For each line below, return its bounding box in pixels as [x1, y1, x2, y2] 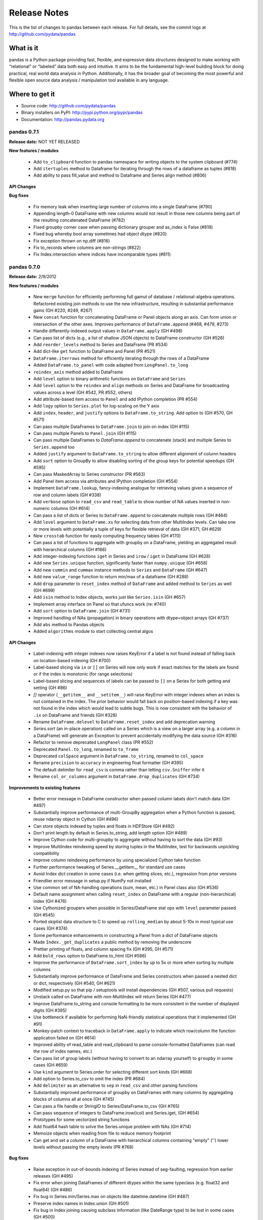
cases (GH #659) [33, 1062, 68, 1068]
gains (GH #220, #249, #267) [33, 307, 93, 313]
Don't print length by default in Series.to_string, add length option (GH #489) [33, 830, 188, 835]
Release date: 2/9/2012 [9, 274, 57, 280]
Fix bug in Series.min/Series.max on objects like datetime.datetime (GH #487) [33, 1194, 189, 1200]
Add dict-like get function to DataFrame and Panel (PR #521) [33, 348, 156, 354]
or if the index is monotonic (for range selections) [33, 671, 133, 677]
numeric [33, 506, 50, 511]
